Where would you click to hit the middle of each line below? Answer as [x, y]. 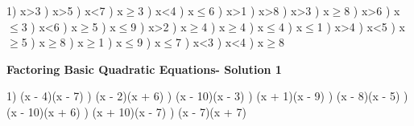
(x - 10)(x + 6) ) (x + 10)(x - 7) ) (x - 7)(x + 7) [126, 111]
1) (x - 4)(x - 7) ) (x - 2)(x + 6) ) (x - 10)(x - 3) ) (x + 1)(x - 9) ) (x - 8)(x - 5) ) [207, 96]
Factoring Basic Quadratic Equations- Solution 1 [144, 69]
